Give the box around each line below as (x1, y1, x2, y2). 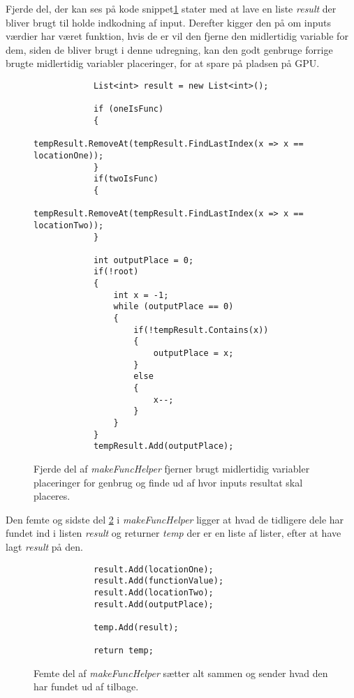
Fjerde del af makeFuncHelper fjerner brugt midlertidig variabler (34, 461, 310, 475)
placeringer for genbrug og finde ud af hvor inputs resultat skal (34, 475, 303, 489)
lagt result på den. (6, 539, 83, 554)
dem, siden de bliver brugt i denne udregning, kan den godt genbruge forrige (6, 42, 333, 57)
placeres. (34, 489, 71, 503)
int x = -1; (113, 290, 169, 300)
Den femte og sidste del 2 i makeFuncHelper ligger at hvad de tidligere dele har (6, 512, 344, 526)
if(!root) (93, 267, 139, 277)
